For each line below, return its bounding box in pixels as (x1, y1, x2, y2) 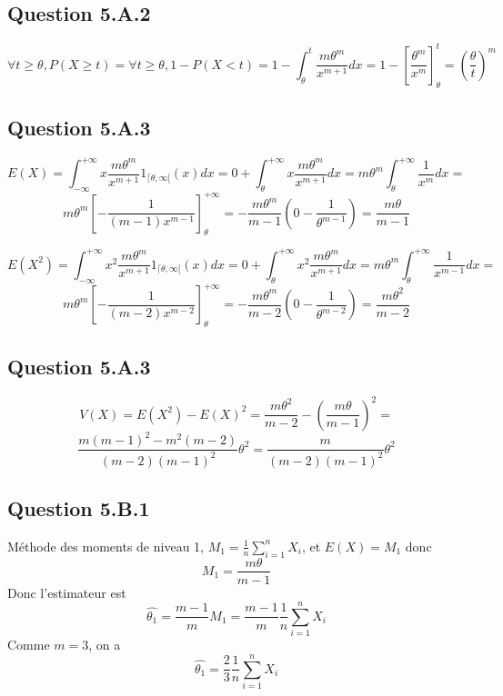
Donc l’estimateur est (7, 582, 126, 602)
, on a (88, 635, 121, 654)
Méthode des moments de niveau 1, (7, 536, 204, 555)
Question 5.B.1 (7, 493, 150, 522)
